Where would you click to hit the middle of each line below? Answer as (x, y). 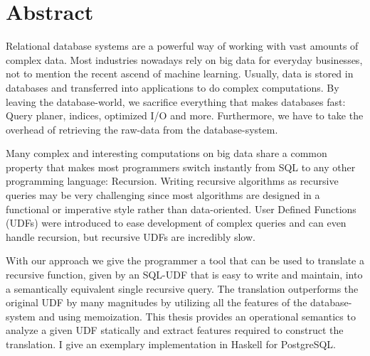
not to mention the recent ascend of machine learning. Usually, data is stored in (180, 74)
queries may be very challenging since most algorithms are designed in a (163, 195)
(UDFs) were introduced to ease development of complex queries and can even (176, 223)
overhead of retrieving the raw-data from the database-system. (142, 129)
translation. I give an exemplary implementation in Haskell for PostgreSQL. (171, 344)
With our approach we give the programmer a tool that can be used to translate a (185, 260)
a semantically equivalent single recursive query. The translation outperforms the (182, 288)
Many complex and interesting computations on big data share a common (166, 153)
